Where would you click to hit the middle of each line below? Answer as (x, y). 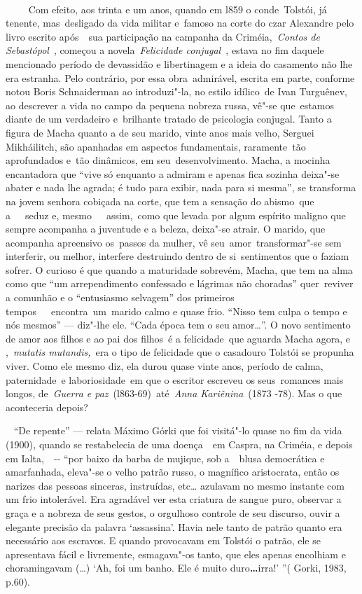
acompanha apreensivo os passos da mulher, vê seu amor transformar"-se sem (174, 242)
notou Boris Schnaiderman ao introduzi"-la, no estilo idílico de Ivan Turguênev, (177, 91)
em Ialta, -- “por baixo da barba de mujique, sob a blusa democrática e (165, 458)
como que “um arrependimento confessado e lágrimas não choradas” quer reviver (180, 283)
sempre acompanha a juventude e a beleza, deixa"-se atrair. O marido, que (166, 229)
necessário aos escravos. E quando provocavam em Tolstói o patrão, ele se (163, 540)
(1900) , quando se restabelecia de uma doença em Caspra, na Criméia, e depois (179, 444)
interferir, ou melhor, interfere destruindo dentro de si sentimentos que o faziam (177, 256)
